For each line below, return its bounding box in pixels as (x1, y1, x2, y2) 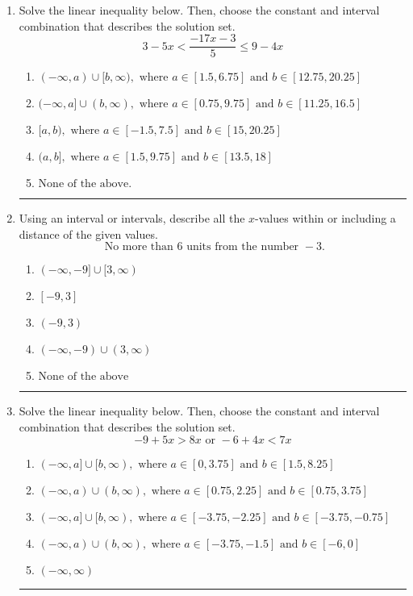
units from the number (186, 241, 299, 253)
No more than (104, 241, 173, 253)
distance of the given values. (19, 225, 158, 242)
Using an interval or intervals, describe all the (19, 210, 245, 227)
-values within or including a (255, 210, 396, 227)
